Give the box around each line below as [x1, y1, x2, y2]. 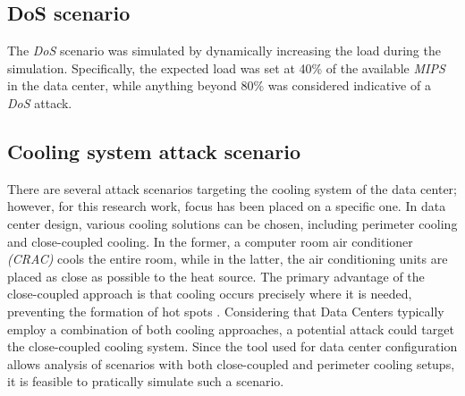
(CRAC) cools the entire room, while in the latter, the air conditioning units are [7, 249, 448, 268]
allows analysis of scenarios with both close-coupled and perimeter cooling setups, [7, 354, 455, 373]
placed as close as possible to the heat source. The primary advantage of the [7, 266, 425, 285]
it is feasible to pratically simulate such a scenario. [7, 372, 284, 391]
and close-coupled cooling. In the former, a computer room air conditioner [7, 232, 413, 250]
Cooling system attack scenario [7, 137, 300, 164]
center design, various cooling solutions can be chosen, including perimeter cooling [7, 214, 458, 232]
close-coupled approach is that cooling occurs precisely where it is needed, [7, 284, 412, 303]
